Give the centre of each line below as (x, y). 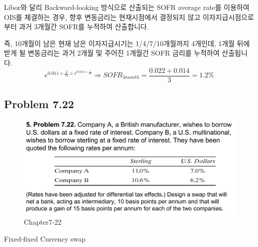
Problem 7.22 (39, 104)
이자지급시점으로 (228, 17)
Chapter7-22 (43, 222)
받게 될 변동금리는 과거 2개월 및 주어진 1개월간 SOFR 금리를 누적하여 (112, 53)
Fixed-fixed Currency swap (45, 238)
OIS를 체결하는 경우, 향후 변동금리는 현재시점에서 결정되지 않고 (102, 17)
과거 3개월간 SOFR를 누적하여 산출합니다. (84, 27)
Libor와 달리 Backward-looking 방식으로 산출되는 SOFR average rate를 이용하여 (127, 7)
